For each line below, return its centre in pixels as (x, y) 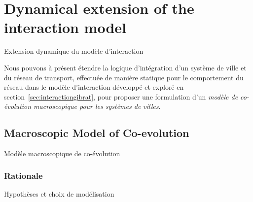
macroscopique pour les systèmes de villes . (97, 106)
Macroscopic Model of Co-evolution (97, 133)
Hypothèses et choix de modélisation (59, 193)
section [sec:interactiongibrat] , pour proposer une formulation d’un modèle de (121, 96)
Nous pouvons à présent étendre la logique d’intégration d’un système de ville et (125, 67)
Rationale (23, 175)
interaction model (65, 27)
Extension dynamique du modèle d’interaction (74, 51)
